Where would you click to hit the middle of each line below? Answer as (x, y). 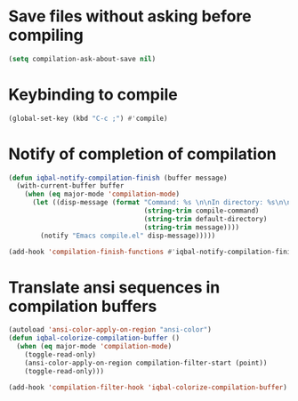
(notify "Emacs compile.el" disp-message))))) (128, 236)
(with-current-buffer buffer (70, 186)
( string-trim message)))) (192, 227)
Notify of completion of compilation (142, 154)
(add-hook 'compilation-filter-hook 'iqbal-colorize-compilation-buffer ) (148, 387)
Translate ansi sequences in (114, 287)
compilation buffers (83, 306)
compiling (46, 35)
